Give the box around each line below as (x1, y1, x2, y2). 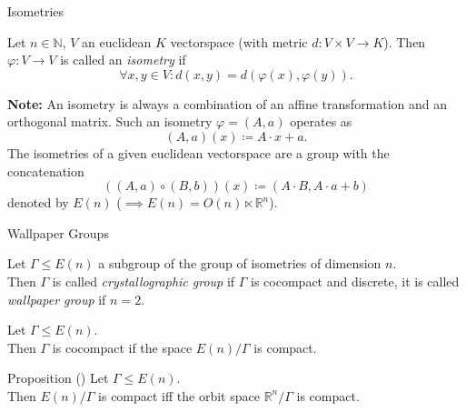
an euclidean (82, 32, 152, 51)
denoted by (7, 193, 69, 212)
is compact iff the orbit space (98, 386, 260, 405)
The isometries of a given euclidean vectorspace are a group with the (7, 143, 390, 162)
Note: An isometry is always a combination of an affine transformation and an (7, 94, 448, 113)
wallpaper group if (7, 289, 106, 308)
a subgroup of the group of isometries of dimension (98, 254, 382, 273)
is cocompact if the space (52, 337, 193, 357)
